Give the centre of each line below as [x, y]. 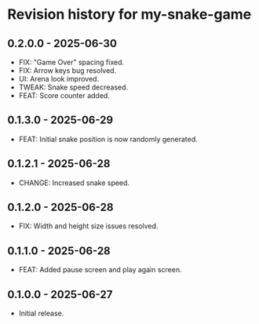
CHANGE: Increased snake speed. [74, 183]
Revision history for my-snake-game [129, 15]
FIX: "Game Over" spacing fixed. [71, 62]
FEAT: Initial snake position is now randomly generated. [108, 139]
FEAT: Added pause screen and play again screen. [100, 270]
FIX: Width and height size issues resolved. [88, 226]
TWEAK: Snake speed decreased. [73, 87]
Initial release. [41, 313]
